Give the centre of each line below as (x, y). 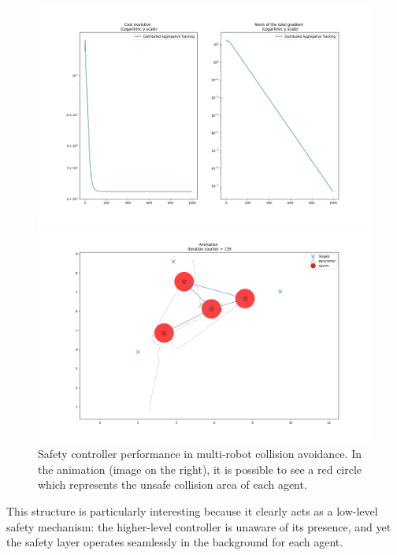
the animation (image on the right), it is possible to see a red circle (200, 469)
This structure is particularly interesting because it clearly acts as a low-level (192, 511)
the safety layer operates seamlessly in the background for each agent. (175, 542)
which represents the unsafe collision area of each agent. (173, 484)
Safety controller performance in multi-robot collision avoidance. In (200, 454)
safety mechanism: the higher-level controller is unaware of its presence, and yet (199, 526)
